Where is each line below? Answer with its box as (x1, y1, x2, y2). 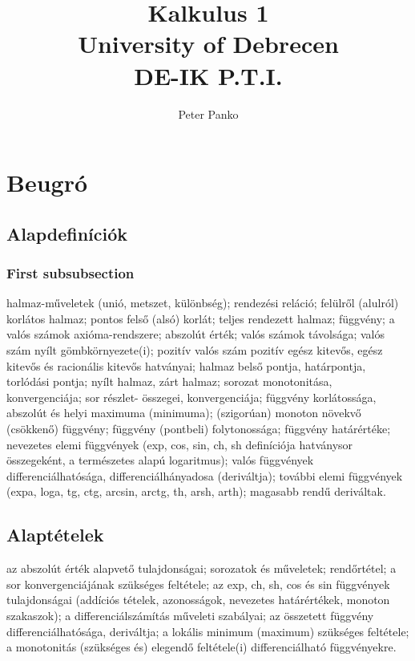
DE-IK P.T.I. (134, 59, 283, 91)
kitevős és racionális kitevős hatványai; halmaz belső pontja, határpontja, (6, 357, 366, 374)
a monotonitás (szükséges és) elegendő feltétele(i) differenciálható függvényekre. (6, 639, 397, 655)
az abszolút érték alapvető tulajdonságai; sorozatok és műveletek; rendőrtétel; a (6, 560, 397, 577)
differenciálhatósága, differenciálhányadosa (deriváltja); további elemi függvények (6, 467, 403, 484)
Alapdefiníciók (6, 221, 128, 245)
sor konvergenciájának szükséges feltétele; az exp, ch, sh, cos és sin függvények (6, 575, 390, 592)
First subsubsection (6, 262, 135, 282)
